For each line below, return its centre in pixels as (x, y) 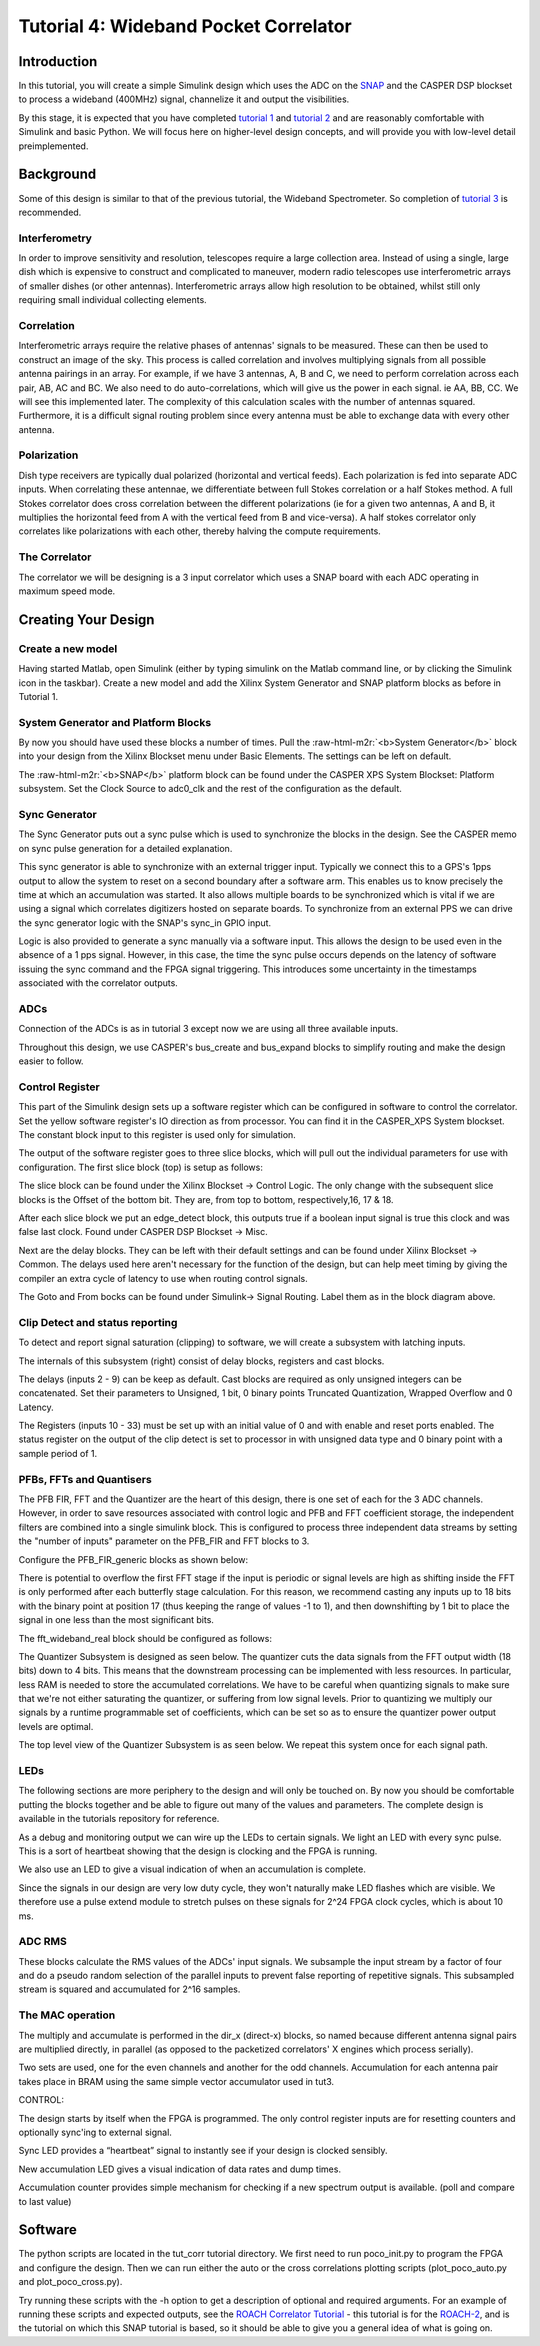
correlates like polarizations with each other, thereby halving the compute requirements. (200, 531)
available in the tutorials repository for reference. (119, 1819)
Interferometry (55, 238)
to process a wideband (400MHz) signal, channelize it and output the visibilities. (184, 99)
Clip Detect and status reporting (98, 1322)
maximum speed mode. (67, 591)
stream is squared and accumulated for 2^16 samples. (129, 1989)
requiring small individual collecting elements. (112, 300)
